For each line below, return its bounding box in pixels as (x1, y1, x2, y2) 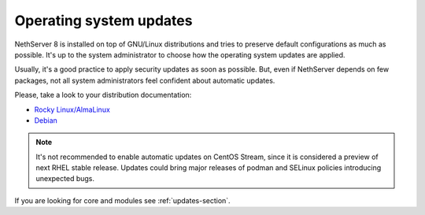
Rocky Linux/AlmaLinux (34, 105, 110, 114)
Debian (34, 115, 58, 125)
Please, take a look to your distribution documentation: (14, 91, 192, 100)
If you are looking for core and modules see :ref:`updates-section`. (14, 195, 231, 205)
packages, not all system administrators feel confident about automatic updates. (14, 76, 275, 85)
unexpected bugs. (35, 174, 94, 183)
